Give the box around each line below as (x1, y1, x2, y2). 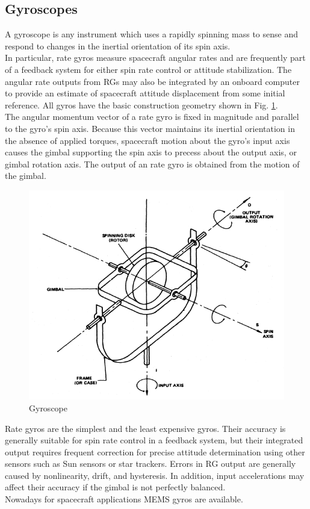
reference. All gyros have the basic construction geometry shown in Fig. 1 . (5, 98, 278, 111)
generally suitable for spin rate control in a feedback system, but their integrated (5, 434, 303, 446)
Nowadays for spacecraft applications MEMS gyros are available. (5, 493, 243, 505)
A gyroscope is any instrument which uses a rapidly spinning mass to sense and (5, 28, 298, 40)
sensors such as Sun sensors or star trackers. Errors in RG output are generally (5, 457, 296, 470)
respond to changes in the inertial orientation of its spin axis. (5, 39, 231, 52)
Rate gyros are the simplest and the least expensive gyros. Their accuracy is (5, 422, 286, 434)
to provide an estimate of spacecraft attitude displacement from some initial (5, 87, 285, 99)
